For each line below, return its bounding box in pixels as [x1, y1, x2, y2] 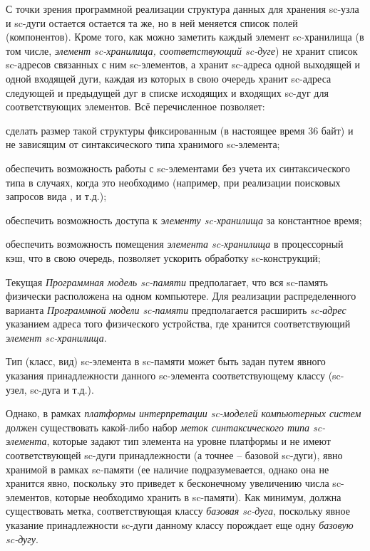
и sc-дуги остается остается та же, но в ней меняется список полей [6, 15, 298, 30]
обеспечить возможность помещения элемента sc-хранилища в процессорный [6, 236, 344, 251]
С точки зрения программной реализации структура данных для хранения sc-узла [6, 1, 359, 16]
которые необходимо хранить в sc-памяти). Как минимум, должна [55, 489, 341, 504]
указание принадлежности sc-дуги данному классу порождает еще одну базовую [6, 518, 354, 532]
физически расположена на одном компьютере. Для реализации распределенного [6, 288, 356, 303]
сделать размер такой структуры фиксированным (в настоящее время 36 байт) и [6, 122, 354, 137]
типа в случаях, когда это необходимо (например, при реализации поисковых [6, 174, 341, 189]
